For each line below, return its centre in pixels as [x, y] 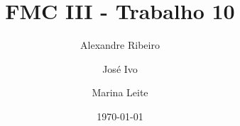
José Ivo [120, 68]
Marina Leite [120, 92]
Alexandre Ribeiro [120, 45]
